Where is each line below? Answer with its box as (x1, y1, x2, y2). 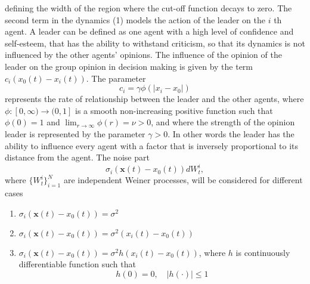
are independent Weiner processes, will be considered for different (63, 174, 303, 186)
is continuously (235, 246, 290, 258)
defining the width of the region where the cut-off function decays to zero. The (5, 2, 292, 14)
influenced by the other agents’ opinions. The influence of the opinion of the (5, 48, 282, 61)
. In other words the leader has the (168, 127, 294, 140)
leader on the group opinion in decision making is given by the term (5, 60, 253, 72)
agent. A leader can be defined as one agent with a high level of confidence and (5, 25, 294, 38)
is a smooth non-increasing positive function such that (75, 104, 273, 116)
